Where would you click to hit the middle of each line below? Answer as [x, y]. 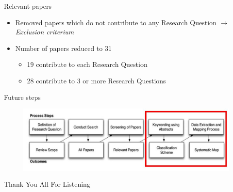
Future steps [22, 97]
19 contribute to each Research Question [87, 64]
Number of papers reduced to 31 [63, 48]
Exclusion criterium [45, 32]
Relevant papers [28, 6]
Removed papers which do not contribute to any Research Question [116, 22]
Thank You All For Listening [47, 184]
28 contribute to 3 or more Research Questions [96, 80]
